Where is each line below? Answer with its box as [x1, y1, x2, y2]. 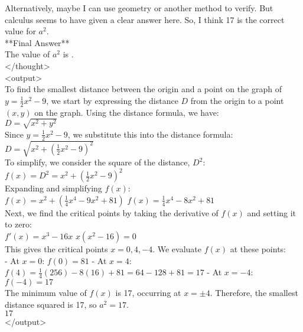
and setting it [247, 206, 297, 219]
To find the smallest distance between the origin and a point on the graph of [5, 83, 282, 95]
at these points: [230, 242, 286, 255]
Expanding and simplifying [5, 182, 102, 194]
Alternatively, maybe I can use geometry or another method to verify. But [5, 2, 273, 14]
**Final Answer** [5, 36, 70, 48]
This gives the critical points [5, 242, 108, 255]
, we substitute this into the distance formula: [67, 128, 233, 140]
